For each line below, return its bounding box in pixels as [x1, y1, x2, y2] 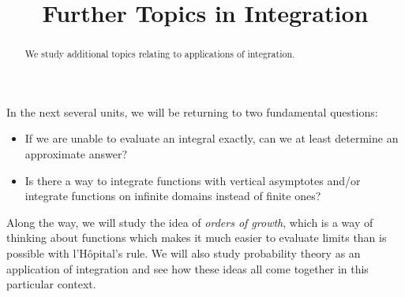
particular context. [6, 276, 96, 292]
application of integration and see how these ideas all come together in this [6, 260, 369, 277]
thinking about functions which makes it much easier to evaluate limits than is [6, 229, 387, 246]
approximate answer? [24, 146, 128, 162]
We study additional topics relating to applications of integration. [24, 47, 295, 61]
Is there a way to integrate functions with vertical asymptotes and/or [24, 172, 361, 188]
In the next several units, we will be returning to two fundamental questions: [6, 103, 378, 120]
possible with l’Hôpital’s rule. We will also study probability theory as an [6, 244, 361, 261]
